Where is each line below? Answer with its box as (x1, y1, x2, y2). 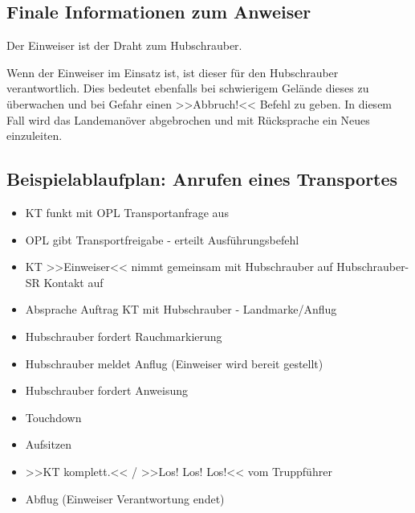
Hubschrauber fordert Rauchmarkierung (25, 327, 222, 344)
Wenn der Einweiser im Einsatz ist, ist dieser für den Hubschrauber (6, 64, 339, 80)
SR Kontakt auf (25, 273, 104, 290)
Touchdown (25, 408, 82, 425)
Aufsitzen (25, 436, 72, 453)
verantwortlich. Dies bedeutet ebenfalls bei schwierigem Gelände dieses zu (6, 80, 369, 96)
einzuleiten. (6, 127, 63, 144)
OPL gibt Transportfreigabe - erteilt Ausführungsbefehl (25, 231, 299, 248)
